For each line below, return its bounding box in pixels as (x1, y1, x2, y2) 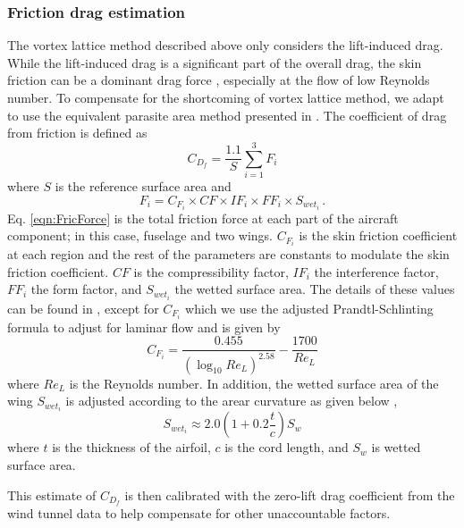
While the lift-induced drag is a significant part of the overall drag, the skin (7, 53, 422, 71)
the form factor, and (30, 280, 142, 298)
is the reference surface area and (55, 176, 232, 195)
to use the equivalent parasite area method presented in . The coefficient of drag (7, 105, 447, 124)
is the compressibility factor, (133, 262, 289, 281)
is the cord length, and (224, 438, 349, 457)
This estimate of (7, 485, 97, 504)
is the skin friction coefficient (299, 226, 458, 245)
